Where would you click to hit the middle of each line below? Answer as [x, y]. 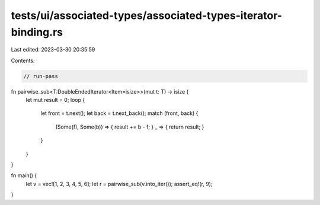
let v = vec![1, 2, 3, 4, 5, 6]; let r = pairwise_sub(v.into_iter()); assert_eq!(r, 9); [119, 184]
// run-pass [41, 76]
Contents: [23, 60]
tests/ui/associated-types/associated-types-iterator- [147, 15]
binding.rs [37, 32]
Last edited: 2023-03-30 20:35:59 [53, 50]
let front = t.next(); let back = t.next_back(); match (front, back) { [119, 113]
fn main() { [24, 175]
